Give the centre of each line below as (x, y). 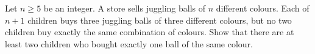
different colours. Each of (263, 8)
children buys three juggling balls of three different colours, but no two (160, 20)
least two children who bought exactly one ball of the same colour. (129, 43)
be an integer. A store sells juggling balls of (125, 8)
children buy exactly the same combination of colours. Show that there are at (150, 32)
